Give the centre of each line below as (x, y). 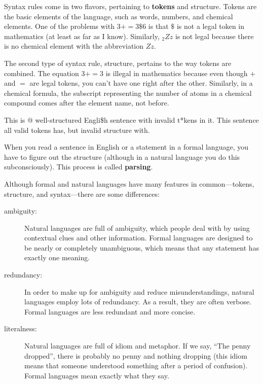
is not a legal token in (210, 26)
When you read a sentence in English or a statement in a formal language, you (126, 147)
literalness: (21, 328)
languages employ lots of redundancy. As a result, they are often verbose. (138, 302)
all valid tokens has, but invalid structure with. (77, 130)
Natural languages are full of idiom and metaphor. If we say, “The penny (138, 346)
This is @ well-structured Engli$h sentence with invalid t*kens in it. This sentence (131, 119)
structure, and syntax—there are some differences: (82, 194)
